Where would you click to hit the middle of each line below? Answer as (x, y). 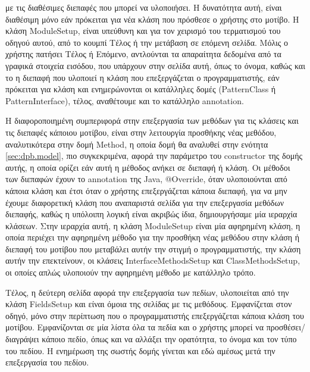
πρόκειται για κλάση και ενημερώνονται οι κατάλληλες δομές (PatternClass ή (141, 89)
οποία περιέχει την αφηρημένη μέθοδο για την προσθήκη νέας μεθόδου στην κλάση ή (153, 237)
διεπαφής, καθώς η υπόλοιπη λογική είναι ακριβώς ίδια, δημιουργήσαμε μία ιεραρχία (151, 214)
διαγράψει (22, 339)
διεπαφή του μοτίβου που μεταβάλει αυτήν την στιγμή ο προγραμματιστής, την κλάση (153, 248)
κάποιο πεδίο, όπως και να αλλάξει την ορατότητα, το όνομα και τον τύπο (169, 339)
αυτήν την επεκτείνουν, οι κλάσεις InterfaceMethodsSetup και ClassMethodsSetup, (153, 260)
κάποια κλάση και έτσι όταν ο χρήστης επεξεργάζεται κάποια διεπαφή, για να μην (146, 190)
